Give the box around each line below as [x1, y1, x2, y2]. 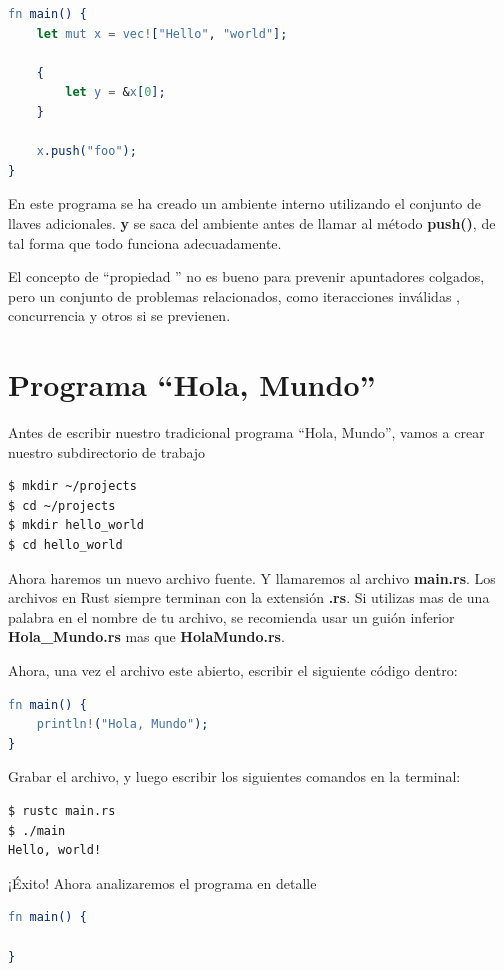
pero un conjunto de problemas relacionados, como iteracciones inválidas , [8, 285, 460, 306]
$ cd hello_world [8, 538, 123, 552]
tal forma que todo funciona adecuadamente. [8, 232, 282, 253]
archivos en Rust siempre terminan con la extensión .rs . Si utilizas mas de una [8, 587, 490, 608]
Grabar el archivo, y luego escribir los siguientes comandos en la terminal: [8, 766, 461, 787]
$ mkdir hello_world [8, 518, 145, 533]
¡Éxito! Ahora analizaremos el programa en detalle [8, 872, 317, 893]
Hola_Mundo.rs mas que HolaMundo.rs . [8, 626, 285, 647]
